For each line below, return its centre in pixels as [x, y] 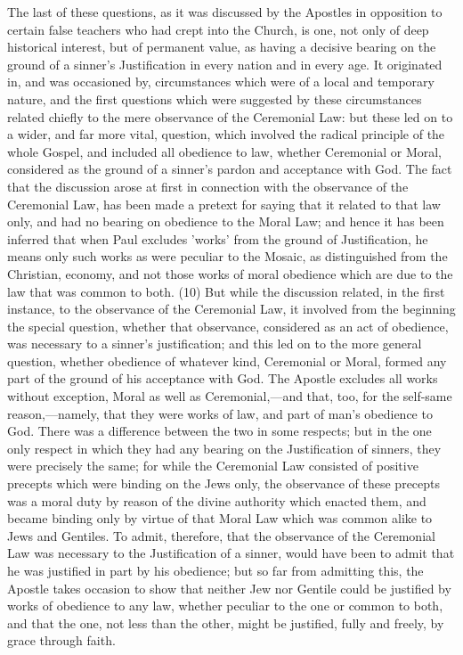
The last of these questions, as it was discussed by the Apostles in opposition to [225, 12]
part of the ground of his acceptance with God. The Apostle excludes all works [223, 378]
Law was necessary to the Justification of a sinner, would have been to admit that [231, 553]
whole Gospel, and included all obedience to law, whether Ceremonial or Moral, [225, 151]
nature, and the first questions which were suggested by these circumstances [215, 98]
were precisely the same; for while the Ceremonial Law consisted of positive [213, 466]
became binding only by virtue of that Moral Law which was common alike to [220, 518]
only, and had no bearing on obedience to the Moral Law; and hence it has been [226, 221]
